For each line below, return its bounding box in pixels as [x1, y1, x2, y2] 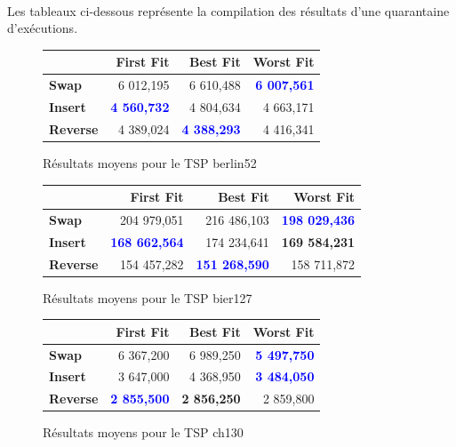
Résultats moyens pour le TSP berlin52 [43, 153, 257, 172]
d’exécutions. [7, 19, 78, 37]
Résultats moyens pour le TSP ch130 [43, 423, 244, 442]
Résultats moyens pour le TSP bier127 [43, 288, 252, 307]
